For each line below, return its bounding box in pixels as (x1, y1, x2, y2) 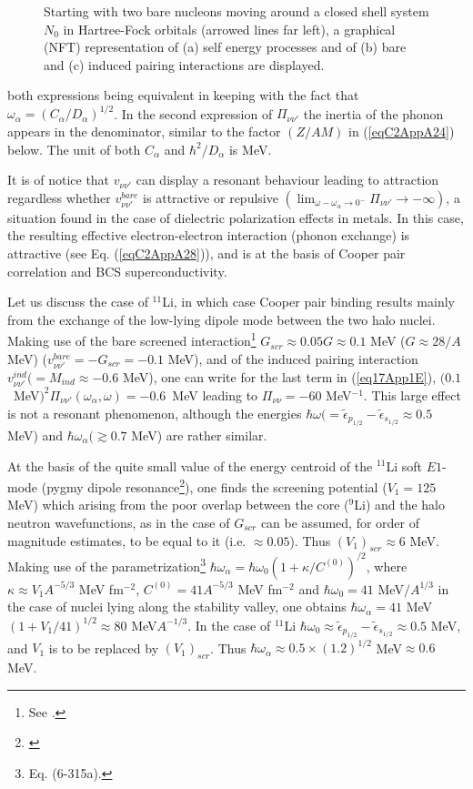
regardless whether (7, 187, 111, 207)
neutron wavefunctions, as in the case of (7, 513, 230, 531)
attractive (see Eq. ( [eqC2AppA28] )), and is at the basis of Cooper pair (7, 244, 406, 263)
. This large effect (363, 385, 461, 404)
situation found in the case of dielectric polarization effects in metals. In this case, (7, 207, 464, 227)
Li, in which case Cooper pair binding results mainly (162, 292, 455, 311)
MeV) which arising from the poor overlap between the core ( (7, 495, 349, 514)
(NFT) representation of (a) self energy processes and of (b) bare (44, 37, 407, 56)
